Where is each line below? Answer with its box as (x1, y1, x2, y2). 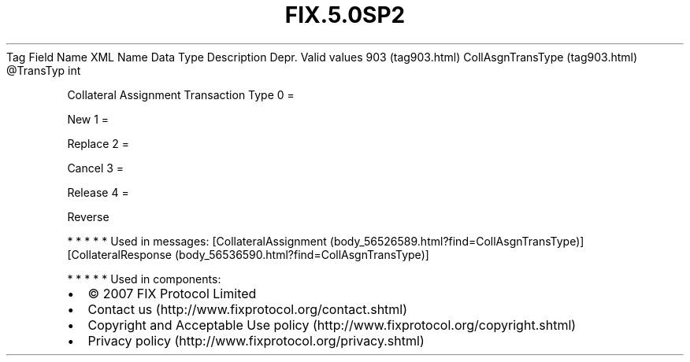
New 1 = (67, 112, 109, 126)
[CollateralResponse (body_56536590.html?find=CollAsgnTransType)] (67, 247, 429, 261)
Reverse (67, 209, 109, 223)
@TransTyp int (6, 63, 81, 77)
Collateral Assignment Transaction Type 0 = (67, 87, 295, 102)
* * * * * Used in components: (67, 271, 221, 286)
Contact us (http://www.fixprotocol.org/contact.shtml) (87, 301, 408, 317)
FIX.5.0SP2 (284, 2, 406, 28)
